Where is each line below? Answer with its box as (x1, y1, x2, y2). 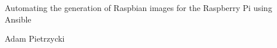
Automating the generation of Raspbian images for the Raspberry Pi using (5, 2, 272, 13)
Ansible (5, 13, 32, 25)
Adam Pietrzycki (5, 32, 65, 45)
